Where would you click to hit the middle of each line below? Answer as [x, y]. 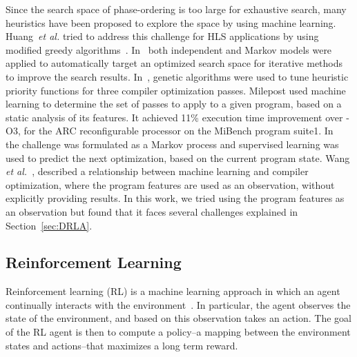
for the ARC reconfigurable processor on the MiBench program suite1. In [178, 131]
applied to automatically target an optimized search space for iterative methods [174, 63]
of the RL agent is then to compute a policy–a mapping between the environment [178, 332]
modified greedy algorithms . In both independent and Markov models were [169, 49]
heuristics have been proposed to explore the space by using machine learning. [171, 22]
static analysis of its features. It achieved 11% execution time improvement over [174, 117]
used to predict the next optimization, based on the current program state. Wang [178, 157]
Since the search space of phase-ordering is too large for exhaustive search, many [176, 9]
